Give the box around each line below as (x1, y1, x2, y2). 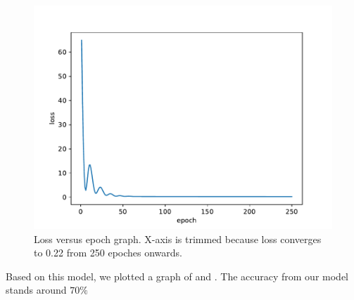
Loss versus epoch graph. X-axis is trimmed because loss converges (34, 231, 322, 246)
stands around (6, 282, 67, 297)
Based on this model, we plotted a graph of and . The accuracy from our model (6, 268, 348, 283)
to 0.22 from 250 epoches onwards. (34, 245, 182, 260)
